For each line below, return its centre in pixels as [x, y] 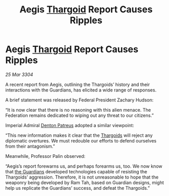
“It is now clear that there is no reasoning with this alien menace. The [78, 110]
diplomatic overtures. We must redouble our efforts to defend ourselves [81, 140]
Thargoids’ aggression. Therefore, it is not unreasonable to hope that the [82, 177]
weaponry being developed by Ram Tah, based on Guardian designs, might [85, 182]
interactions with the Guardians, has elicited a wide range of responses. [81, 90]
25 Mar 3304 [19, 74]
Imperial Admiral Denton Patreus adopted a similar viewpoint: [70, 125]
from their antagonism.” [30, 146]
